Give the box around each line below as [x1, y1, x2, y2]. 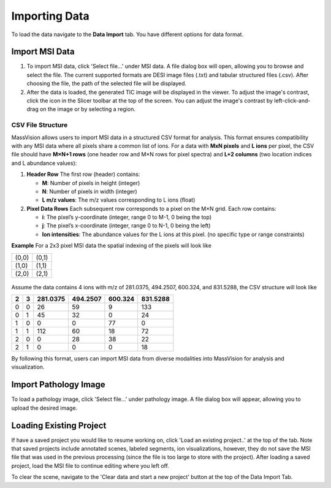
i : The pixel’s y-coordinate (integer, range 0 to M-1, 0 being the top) [42, 213, 212, 221]
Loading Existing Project [11, 420, 107, 430]
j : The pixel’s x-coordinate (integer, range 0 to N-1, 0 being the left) [42, 222, 211, 229]
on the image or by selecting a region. [40, 105, 136, 113]
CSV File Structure [11, 121, 68, 129]
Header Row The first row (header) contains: [26, 170, 140, 178]
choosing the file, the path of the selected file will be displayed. [26, 80, 187, 87]
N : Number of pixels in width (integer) [42, 188, 137, 195]
